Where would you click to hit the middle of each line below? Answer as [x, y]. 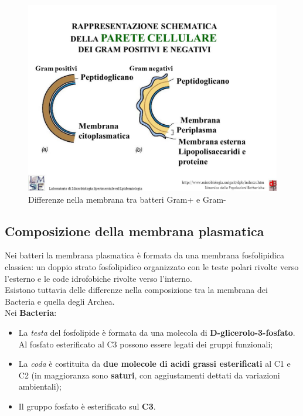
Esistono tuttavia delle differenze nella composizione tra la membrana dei [136, 290]
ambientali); [40, 386]
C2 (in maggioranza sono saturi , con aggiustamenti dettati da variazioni [149, 375]
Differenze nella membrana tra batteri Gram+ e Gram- [127, 199]
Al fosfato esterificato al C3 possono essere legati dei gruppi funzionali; [146, 344]
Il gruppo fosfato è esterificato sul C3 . [87, 406]
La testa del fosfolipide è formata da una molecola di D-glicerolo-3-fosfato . [157, 332]
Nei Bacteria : [31, 313]
